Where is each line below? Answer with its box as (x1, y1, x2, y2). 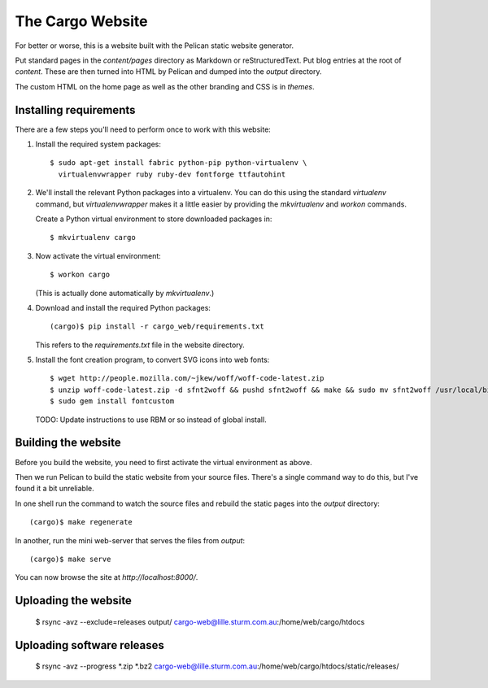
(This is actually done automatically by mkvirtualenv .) (35, 288, 215, 298)
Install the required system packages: (35, 139, 162, 150)
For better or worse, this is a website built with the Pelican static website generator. (15, 41, 294, 50)
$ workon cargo (50, 270, 111, 280)
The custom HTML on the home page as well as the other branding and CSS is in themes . (15, 81, 315, 91)
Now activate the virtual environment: (35, 250, 162, 260)
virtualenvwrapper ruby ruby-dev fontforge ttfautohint (58, 169, 286, 179)
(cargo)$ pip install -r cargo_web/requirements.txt (50, 322, 264, 331)
